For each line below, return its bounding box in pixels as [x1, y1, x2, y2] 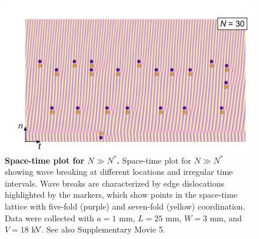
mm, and [210, 211, 242, 224]
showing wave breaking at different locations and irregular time [5, 165, 233, 178]
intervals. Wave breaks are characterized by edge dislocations [5, 177, 225, 189]
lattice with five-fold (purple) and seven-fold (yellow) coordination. [5, 200, 245, 212]
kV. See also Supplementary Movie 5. [31, 223, 165, 235]
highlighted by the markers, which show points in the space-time [5, 188, 238, 201]
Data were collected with [5, 211, 94, 224]
